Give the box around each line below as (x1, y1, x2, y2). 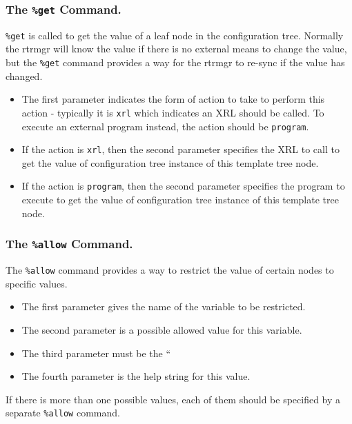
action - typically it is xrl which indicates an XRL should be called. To (21, 105, 324, 119)
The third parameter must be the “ (21, 345, 171, 360)
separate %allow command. (6, 405, 120, 420)
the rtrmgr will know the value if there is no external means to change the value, (6, 41, 347, 56)
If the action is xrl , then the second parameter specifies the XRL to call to (21, 142, 340, 157)
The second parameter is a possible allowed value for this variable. (21, 322, 302, 336)
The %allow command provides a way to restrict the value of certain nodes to (6, 263, 334, 277)
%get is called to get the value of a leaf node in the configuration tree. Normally (6, 28, 344, 42)
